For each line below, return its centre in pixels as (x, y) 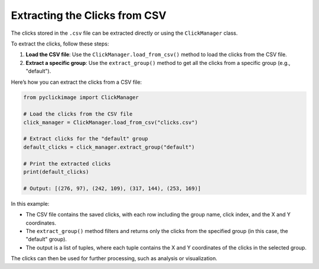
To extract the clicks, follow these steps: (60, 44)
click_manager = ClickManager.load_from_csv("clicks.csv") (110, 122)
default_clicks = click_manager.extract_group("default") (109, 147)
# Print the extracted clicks (67, 163)
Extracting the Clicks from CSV (89, 15)
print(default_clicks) (56, 172)
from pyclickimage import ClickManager (81, 98)
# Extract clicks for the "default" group (86, 139)
